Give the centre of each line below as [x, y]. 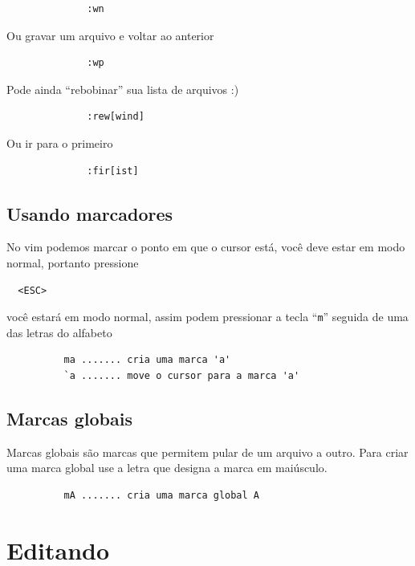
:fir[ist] [113, 171]
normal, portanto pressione [73, 262]
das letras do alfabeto [59, 332]
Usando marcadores [90, 213]
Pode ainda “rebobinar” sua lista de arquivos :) [123, 89]
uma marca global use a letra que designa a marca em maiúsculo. [167, 468]
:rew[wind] [116, 117]
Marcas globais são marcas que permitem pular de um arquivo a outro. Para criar [207, 452]
